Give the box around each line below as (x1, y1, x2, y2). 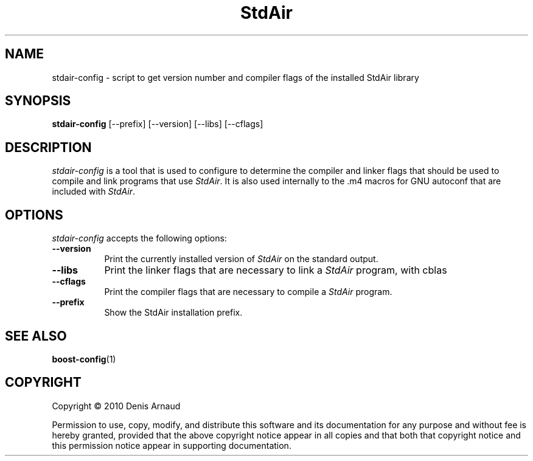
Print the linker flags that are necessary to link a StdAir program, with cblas (104, 264, 447, 277)
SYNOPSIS (5, 93, 71, 109)
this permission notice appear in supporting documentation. (52, 440, 291, 451)
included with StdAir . (52, 186, 136, 197)
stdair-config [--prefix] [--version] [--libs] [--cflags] (52, 119, 263, 130)
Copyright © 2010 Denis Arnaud (52, 400, 181, 411)
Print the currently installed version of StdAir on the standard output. (104, 254, 378, 265)
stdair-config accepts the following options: (52, 233, 227, 244)
